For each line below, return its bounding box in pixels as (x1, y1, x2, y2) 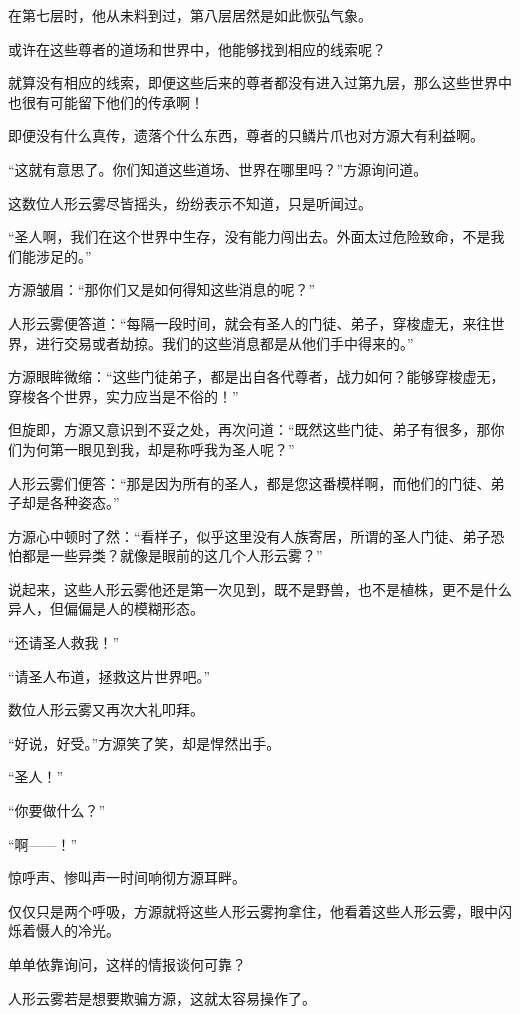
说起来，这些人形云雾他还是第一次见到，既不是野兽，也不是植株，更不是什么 (8, 578, 512, 599)
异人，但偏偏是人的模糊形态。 (8, 598, 204, 619)
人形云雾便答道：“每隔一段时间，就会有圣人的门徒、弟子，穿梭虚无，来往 (8, 312, 491, 333)
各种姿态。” (49, 492, 120, 513)
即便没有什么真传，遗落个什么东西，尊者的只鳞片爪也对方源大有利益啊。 (8, 125, 484, 146)
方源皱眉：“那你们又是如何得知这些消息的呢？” (8, 279, 316, 300)
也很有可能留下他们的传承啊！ (8, 91, 204, 112)
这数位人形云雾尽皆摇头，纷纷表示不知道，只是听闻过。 (8, 192, 372, 213)
